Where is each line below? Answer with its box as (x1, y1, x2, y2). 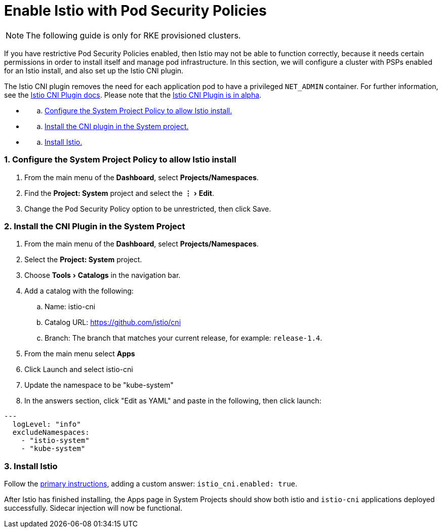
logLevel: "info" (12, 420, 81, 429)
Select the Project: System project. (24, 255, 142, 264)
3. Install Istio (4, 461, 58, 471)
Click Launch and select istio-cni (24, 365, 133, 374)
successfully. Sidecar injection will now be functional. (4, 504, 182, 512)
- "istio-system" (21, 436, 90, 445)
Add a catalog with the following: (24, 287, 134, 296)
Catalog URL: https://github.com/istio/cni (45, 318, 181, 327)
